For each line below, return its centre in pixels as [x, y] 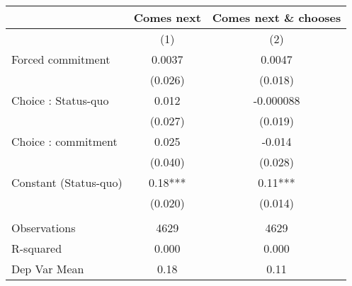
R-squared [37, 248]
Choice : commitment [64, 141]
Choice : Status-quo [60, 100]
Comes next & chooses [277, 17]
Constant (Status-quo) [67, 182]
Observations [44, 228]
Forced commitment [61, 59]
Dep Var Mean [48, 269]
